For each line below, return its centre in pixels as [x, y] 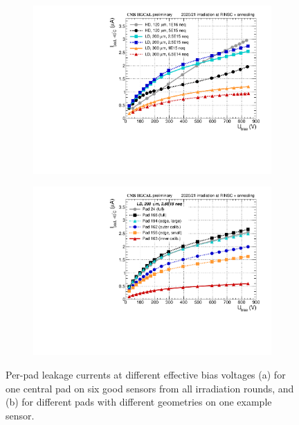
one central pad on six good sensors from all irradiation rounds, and [150, 388]
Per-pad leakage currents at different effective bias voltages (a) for [146, 374]
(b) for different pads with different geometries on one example [139, 402]
